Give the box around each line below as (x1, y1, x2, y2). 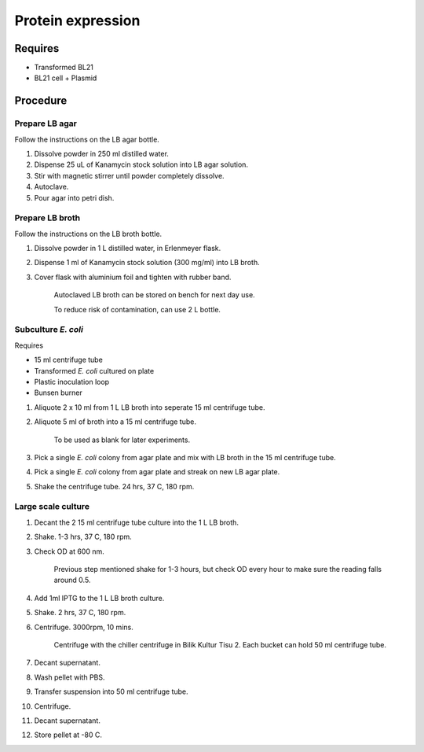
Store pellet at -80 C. (34, 730, 102, 739)
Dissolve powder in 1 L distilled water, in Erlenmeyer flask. (34, 244, 221, 253)
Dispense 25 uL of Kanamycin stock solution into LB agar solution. (34, 160, 249, 169)
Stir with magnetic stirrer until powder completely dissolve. (34, 171, 225, 180)
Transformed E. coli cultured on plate (34, 366, 155, 375)
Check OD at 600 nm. (34, 547, 105, 556)
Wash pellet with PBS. (34, 673, 105, 682)
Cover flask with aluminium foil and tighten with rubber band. (34, 272, 232, 282)
